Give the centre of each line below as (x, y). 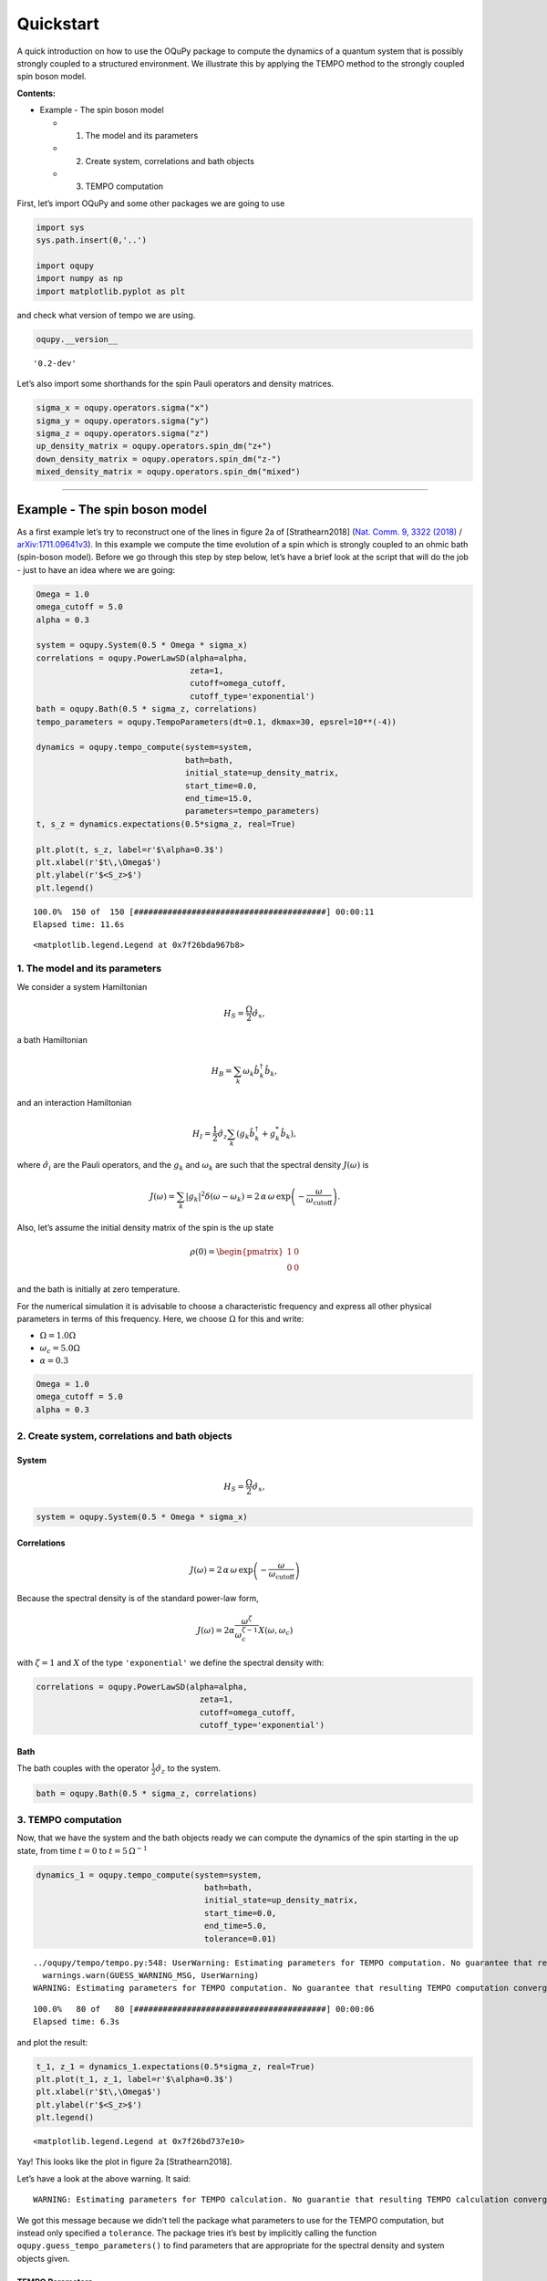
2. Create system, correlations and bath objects (124, 1436)
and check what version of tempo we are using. (106, 315)
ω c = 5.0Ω (60, 1349)
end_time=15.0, (218, 798)
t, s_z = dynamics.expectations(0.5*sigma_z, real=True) (166, 824)
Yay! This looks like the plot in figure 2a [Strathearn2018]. (124, 2161)
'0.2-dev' (55, 363)
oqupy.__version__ (77, 339)
